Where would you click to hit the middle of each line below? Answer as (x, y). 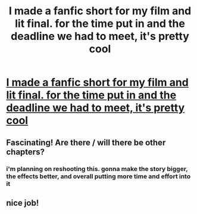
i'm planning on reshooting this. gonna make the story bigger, (97, 169)
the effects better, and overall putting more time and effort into (98, 176)
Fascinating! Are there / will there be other (86, 142)
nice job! (23, 203)
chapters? (25, 152)
